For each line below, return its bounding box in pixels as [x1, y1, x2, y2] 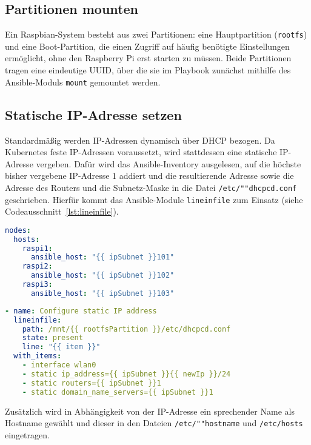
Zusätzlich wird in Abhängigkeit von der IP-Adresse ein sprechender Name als [5, 404, 295, 417]
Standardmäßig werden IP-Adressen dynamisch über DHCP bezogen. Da [5, 133, 275, 146]
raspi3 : [22, 280, 53, 289]
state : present [22, 333, 83, 343]
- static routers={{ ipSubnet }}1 [22, 378, 161, 387]
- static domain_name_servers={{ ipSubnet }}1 [22, 387, 213, 396]
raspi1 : [22, 244, 53, 253]
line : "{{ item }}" [22, 343, 101, 352]
